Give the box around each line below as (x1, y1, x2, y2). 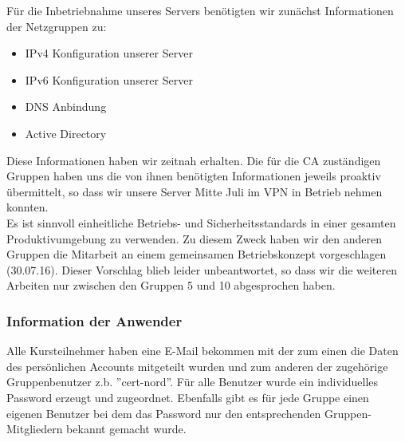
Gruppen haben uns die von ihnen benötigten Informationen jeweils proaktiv (6, 168, 381, 184)
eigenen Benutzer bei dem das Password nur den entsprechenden (6, 405, 321, 421)
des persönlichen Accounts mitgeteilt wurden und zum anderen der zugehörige (6, 357, 388, 374)
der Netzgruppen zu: (6, 18, 107, 34)
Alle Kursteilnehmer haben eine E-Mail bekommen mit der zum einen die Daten (6, 342, 399, 359)
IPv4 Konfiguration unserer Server (25, 45, 193, 61)
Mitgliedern (6, 420, 63, 437)
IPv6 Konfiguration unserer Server (25, 71, 193, 88)
